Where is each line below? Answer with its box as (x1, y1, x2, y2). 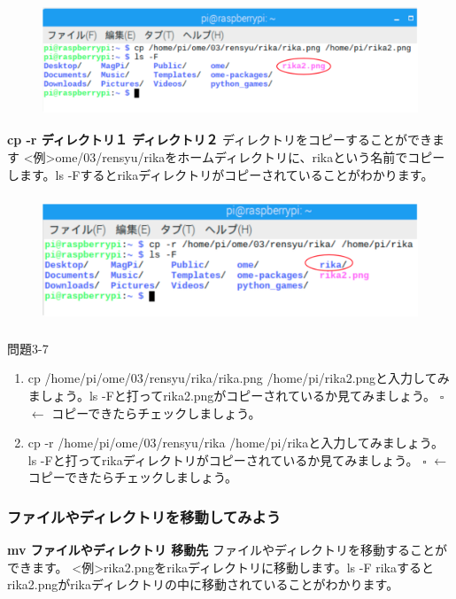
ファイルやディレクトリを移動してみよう (7, 505, 282, 527)
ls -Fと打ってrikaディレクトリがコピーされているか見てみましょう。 (27, 450, 419, 469)
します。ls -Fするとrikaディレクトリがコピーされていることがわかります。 (7, 165, 434, 183)
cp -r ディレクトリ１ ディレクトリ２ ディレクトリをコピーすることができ (7, 130, 432, 149)
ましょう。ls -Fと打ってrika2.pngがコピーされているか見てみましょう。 (27, 386, 437, 405)
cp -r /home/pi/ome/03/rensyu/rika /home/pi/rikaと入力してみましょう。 (27, 433, 444, 452)
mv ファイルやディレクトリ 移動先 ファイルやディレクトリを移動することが (7, 541, 447, 559)
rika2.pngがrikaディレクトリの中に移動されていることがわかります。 (7, 575, 399, 594)
